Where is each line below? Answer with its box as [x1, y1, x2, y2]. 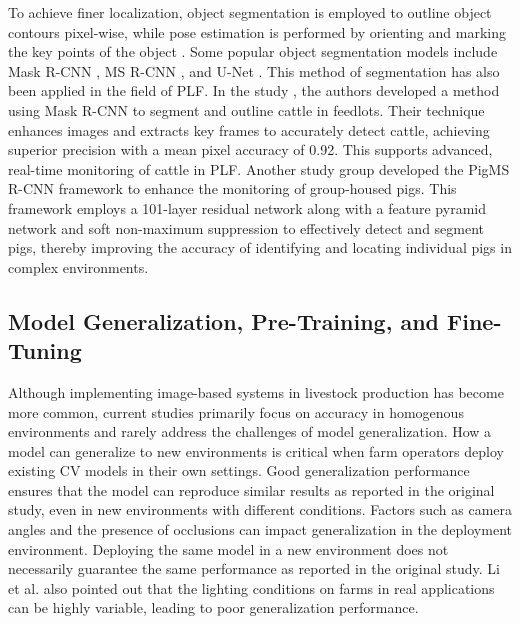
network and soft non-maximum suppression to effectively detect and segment [8, 217, 485, 238]
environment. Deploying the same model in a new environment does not [8, 538, 449, 559]
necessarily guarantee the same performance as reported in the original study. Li [8, 558, 501, 579]
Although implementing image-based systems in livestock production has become [8, 381, 504, 402]
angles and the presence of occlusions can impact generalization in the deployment [8, 519, 512, 540]
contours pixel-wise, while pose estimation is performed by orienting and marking [8, 21, 506, 42]
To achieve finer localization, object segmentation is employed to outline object [8, 2, 492, 22]
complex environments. [8, 256, 149, 277]
